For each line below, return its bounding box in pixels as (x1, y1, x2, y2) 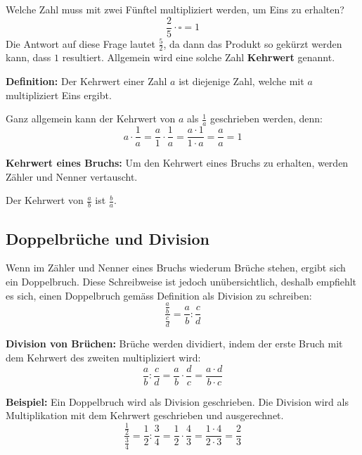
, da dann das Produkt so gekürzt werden (163, 36, 342, 51)
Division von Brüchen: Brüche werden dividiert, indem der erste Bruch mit (6, 336, 343, 351)
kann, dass (6, 50, 51, 65)
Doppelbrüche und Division (6, 227, 209, 249)
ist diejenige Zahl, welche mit (179, 74, 304, 89)
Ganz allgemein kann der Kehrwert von (6, 111, 176, 126)
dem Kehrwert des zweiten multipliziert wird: (6, 350, 201, 364)
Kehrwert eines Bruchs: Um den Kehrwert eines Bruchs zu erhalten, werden (6, 155, 349, 170)
